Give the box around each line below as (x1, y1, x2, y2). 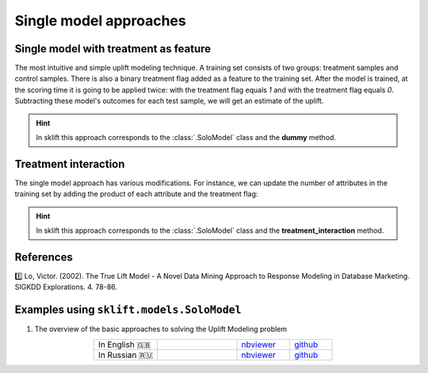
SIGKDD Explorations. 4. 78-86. (14, 282, 118, 292)
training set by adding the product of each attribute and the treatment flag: (14, 189, 258, 199)
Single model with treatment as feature (14, 42, 212, 55)
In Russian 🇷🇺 (97, 349, 154, 360)
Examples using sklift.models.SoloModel (14, 303, 242, 317)
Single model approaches (14, 12, 186, 29)
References (14, 250, 73, 264)
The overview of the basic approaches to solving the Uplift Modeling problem (34, 325, 288, 334)
